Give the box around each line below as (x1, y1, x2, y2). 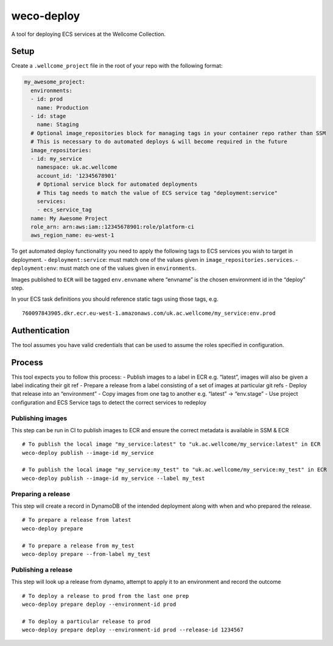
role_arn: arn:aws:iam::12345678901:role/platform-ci (30, 223, 195, 231)
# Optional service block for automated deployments (37, 181, 198, 188)
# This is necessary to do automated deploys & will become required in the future (30, 138, 287, 146)
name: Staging (37, 121, 79, 128)
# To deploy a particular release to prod (22, 618, 151, 625)
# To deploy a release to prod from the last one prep (22, 592, 189, 599)
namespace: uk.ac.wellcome (37, 164, 118, 170)
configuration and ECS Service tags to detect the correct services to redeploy (11, 399, 207, 406)
